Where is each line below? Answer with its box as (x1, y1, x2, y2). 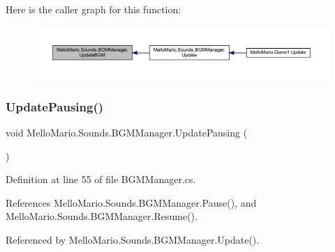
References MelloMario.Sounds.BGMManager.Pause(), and (6, 195, 257, 210)
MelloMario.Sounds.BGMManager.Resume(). (6, 209, 198, 223)
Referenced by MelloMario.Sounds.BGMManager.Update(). (6, 232, 260, 246)
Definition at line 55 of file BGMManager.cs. (6, 172, 196, 187)
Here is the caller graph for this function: (6, 2, 181, 16)
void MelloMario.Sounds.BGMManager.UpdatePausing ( (6, 125, 248, 139)
